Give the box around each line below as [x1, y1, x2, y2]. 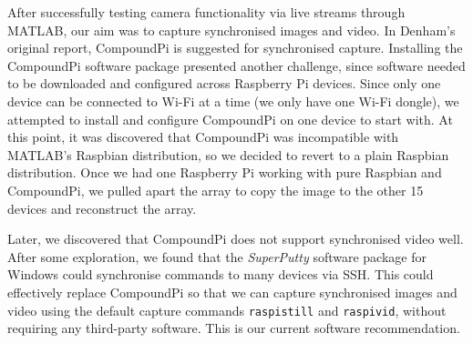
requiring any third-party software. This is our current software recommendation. [7, 318, 460, 338]
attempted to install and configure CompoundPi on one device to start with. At [7, 109, 453, 128]
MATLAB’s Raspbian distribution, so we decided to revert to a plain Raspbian [7, 145, 449, 164]
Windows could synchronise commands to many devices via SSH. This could [7, 265, 434, 284]
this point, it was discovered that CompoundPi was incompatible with [7, 127, 399, 146]
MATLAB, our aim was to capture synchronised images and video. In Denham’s [7, 20, 456, 39]
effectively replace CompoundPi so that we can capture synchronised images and [7, 282, 458, 301]
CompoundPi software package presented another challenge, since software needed [7, 55, 466, 75]
